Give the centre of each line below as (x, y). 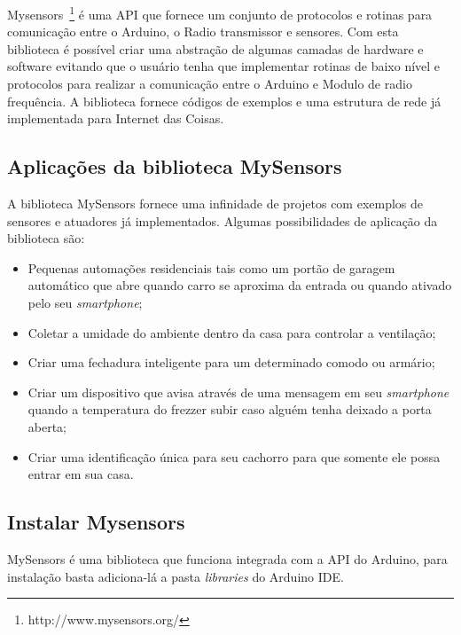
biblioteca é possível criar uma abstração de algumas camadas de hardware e (215, 48)
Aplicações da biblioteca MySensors (175, 166)
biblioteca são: (46, 238)
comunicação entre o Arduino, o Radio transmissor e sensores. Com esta (203, 31)
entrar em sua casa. (81, 474)
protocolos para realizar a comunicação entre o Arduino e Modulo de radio (210, 84)
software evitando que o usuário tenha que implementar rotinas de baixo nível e (224, 66)
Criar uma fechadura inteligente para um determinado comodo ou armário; (231, 362)
